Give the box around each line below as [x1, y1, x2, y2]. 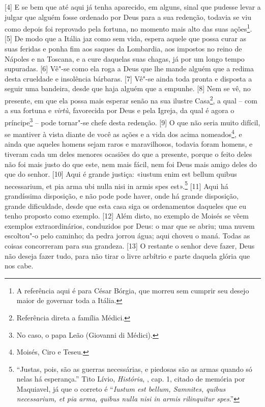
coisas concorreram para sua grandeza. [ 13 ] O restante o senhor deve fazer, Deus [5, 240, 255, 251]
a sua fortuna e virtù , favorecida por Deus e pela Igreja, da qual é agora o [5, 105, 234, 116]
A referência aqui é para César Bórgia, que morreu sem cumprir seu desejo [16, 285, 249, 295]
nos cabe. [5, 260, 34, 271]
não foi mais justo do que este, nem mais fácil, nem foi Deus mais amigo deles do [5, 158, 257, 169]
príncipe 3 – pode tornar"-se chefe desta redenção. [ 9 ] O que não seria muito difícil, [5, 115, 260, 127]
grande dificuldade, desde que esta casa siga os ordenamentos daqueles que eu [5, 200, 247, 211]
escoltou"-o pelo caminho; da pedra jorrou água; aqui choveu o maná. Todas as [5, 230, 250, 241]
